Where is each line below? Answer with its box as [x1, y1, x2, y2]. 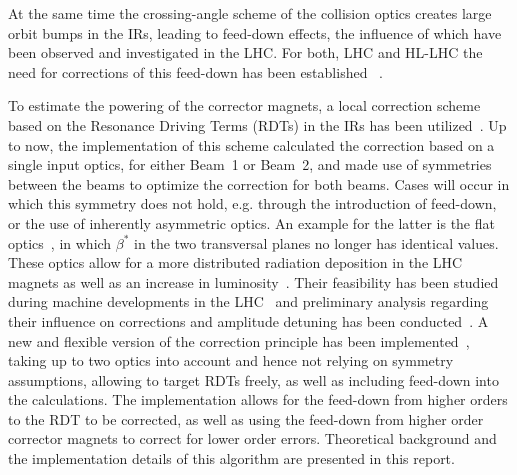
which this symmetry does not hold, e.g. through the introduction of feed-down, [8, 193, 497, 214]
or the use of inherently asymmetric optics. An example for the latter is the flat [8, 212, 495, 233]
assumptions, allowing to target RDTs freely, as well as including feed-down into [8, 369, 499, 390]
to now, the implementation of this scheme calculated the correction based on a [8, 134, 495, 155]
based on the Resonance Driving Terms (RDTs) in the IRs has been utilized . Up [8, 114, 507, 135]
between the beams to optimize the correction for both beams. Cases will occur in [8, 173, 510, 194]
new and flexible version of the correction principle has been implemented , [8, 330, 470, 351]
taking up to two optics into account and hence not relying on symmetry [8, 350, 454, 371]
